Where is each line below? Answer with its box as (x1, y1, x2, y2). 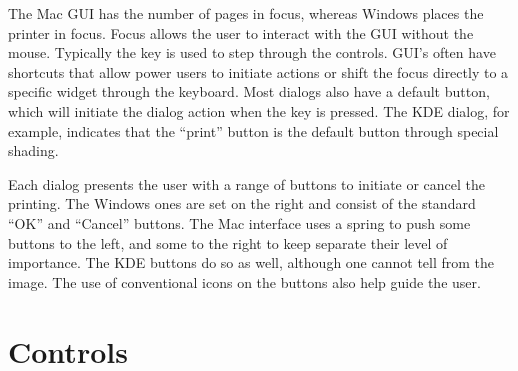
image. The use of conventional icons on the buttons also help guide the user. (8, 271, 481, 292)
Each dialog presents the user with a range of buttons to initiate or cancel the (8, 173, 486, 194)
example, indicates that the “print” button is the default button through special (8, 120, 499, 141)
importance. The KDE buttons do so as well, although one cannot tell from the (8, 252, 495, 273)
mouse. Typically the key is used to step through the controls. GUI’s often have (8, 42, 496, 63)
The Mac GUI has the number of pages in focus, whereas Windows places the (8, 3, 484, 23)
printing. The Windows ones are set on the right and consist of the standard (8, 193, 476, 214)
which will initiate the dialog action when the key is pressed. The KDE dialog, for (8, 100, 510, 121)
